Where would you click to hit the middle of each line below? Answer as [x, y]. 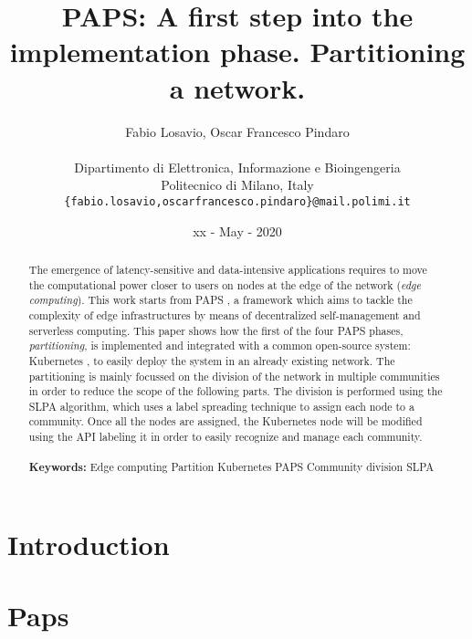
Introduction [89, 545]
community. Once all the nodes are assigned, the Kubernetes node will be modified [226, 421]
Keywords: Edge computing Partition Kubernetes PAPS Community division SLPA [231, 467]
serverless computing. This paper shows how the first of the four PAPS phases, [216, 330]
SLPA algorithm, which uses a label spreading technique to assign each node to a [221, 406]
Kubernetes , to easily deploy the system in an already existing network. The [212, 360]
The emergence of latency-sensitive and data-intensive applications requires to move [228, 269]
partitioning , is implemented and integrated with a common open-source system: [220, 346]
